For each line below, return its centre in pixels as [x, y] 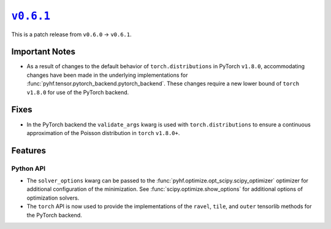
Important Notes [44, 52]
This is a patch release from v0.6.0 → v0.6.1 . [71, 34]
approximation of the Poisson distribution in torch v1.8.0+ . [103, 133]
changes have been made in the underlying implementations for [107, 75]
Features [29, 150]
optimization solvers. [53, 198]
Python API [29, 168]
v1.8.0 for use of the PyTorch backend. [78, 92]
